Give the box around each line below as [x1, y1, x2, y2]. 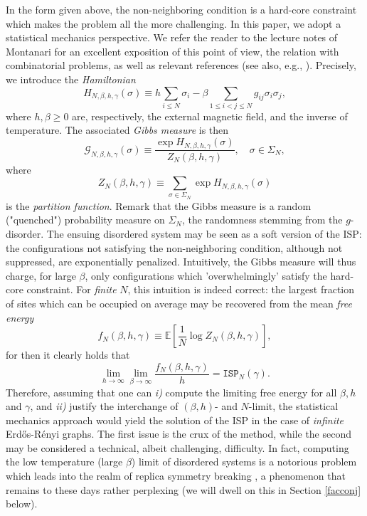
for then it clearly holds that [6, 347, 130, 362]
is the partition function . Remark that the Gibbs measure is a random [6, 198, 312, 213]
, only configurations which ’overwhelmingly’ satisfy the [85, 268, 327, 283]
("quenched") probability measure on [6, 212, 165, 227]
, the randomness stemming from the [182, 212, 343, 227]
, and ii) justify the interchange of [30, 399, 179, 414]
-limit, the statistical [248, 399, 339, 414]
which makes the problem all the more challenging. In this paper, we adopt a [6, 16, 341, 31]
